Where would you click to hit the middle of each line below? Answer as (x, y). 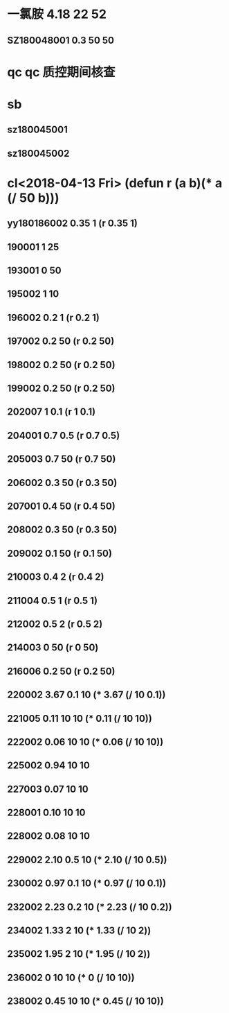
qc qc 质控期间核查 (61, 72)
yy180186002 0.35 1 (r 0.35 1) (73, 224)
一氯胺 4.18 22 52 (57, 14)
